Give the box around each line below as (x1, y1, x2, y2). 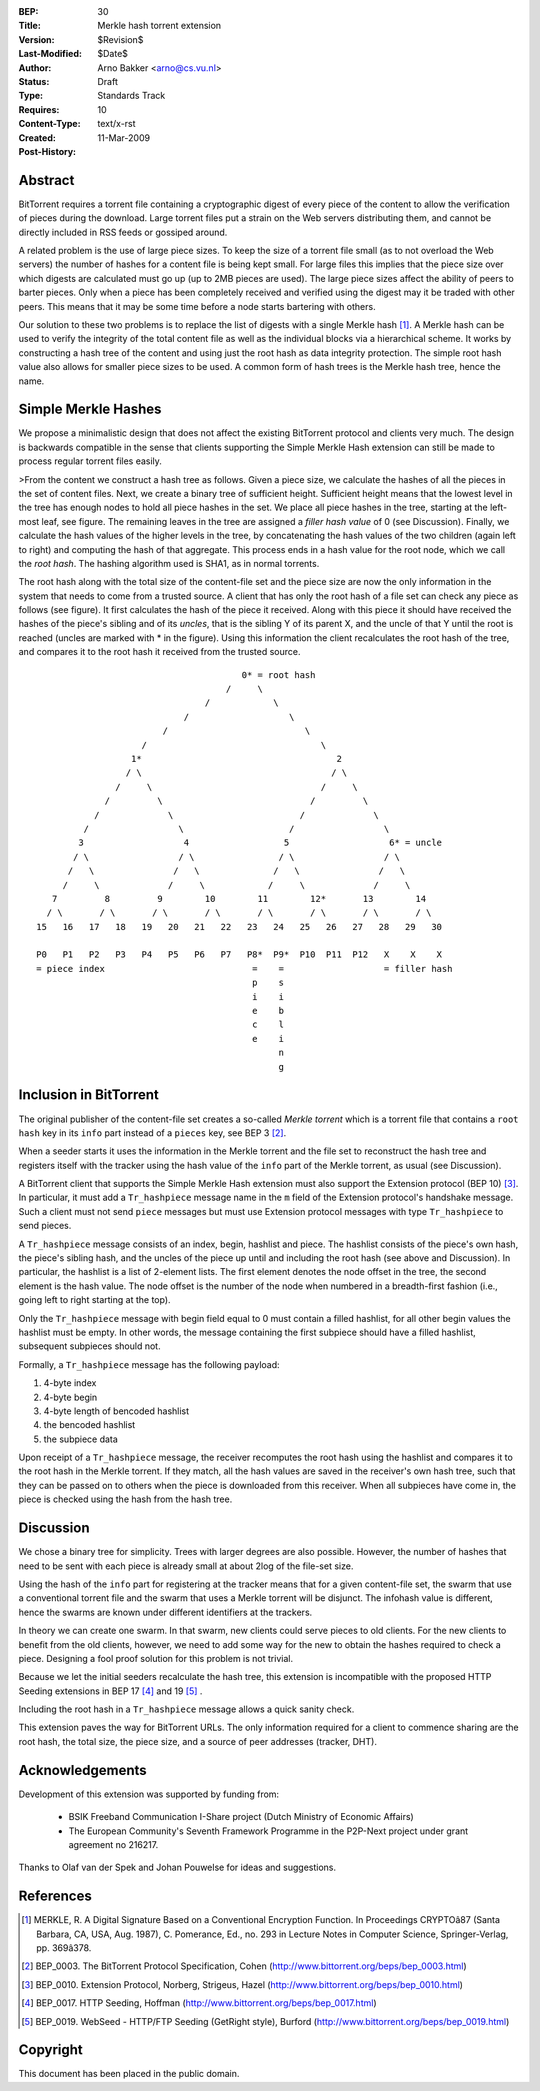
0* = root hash (241, 669, 316, 680)
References (18, 1888, 92, 1905)
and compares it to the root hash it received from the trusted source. (18, 646, 301, 658)
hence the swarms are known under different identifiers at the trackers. (18, 1606, 313, 1618)
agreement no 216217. (68, 1838, 159, 1850)
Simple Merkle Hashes (18, 401, 162, 418)
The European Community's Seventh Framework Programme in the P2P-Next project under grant (68, 1825, 469, 1837)
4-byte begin (43, 1391, 98, 1403)
